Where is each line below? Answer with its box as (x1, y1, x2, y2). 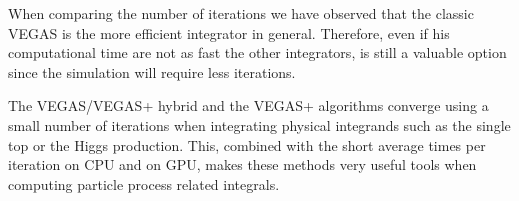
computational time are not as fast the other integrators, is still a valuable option (8, 42, 507, 63)
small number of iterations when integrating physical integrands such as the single (8, 114, 511, 135)
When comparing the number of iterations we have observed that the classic (8, 3, 474, 23)
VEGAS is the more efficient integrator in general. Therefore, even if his (8, 22, 450, 43)
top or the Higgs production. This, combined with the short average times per (8, 134, 486, 155)
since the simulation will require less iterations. (8, 61, 296, 82)
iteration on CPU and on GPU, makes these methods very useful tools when (8, 154, 477, 175)
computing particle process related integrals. (8, 173, 280, 194)
